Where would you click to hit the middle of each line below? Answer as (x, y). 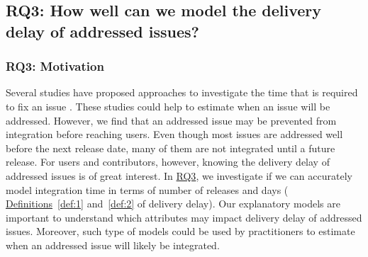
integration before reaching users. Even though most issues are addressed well (174, 134)
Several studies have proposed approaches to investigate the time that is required (182, 92)
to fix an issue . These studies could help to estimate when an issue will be (168, 106)
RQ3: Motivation (55, 66)
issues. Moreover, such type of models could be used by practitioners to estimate (180, 231)
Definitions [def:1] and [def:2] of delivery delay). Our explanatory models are (173, 204)
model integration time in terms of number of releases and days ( (147, 189)
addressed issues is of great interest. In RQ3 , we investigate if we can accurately (179, 175)
